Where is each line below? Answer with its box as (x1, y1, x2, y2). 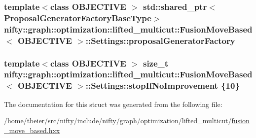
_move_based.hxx (4, 125, 60, 135)
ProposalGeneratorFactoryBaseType (4, 11, 151, 24)
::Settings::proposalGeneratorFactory (85, 34, 235, 46)
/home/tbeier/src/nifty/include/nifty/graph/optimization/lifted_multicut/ (4, 115, 232, 126)
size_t (143, 57, 169, 69)
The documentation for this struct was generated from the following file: (4, 99, 222, 109)
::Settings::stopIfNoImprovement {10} (85, 79, 240, 92)
